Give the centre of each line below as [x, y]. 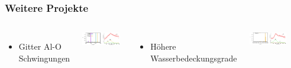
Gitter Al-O [40, 46]
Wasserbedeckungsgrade [194, 58]
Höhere [163, 46]
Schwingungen [44, 58]
